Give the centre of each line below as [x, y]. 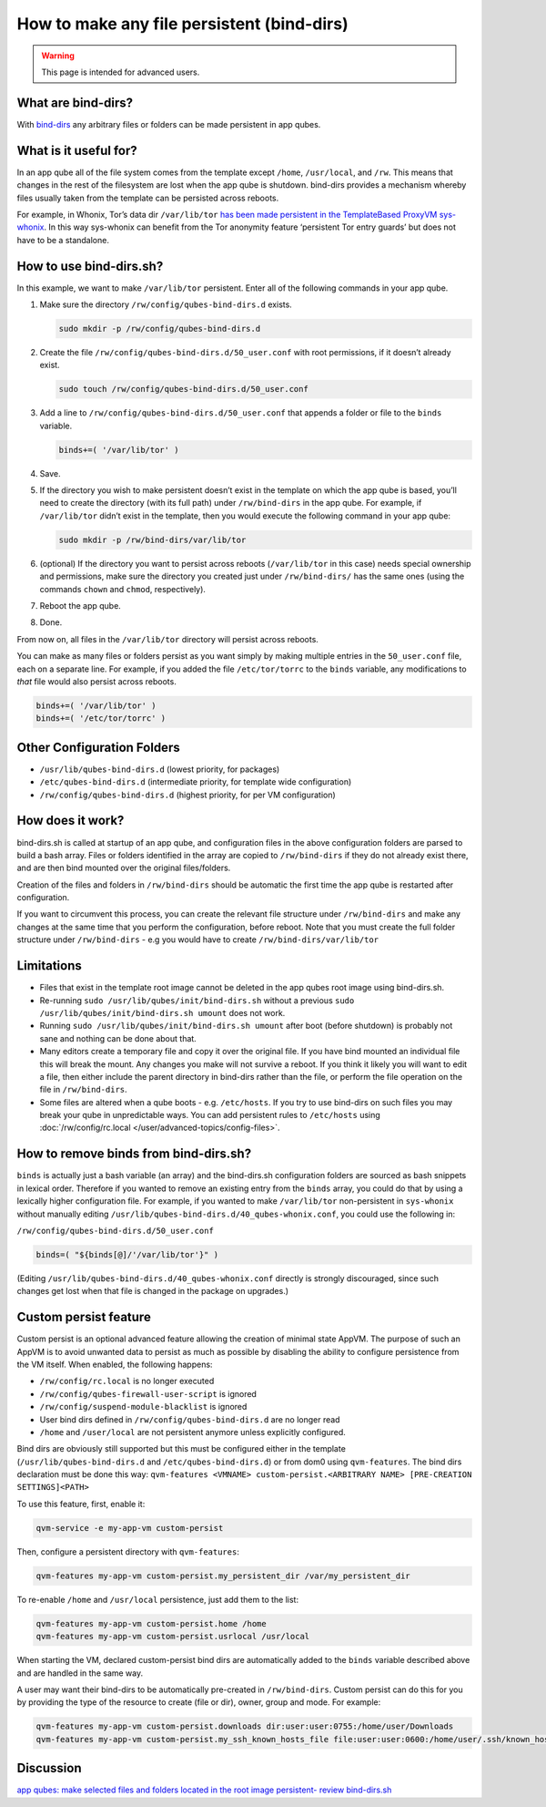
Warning [58, 56]
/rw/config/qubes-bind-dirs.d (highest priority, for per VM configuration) [187, 795]
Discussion [49, 1768]
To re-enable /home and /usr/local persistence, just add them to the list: [158, 1599]
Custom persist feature [84, 1317]
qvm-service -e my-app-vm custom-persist [130, 1528]
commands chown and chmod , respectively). [123, 589]
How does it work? [71, 821]
